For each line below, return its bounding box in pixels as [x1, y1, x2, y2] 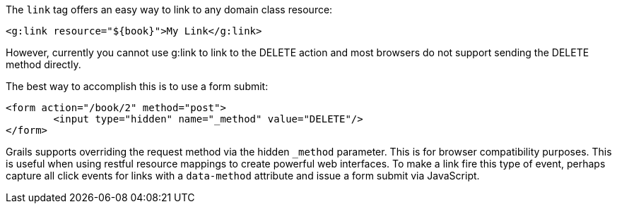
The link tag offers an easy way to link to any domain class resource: [6, 4, 333, 15]
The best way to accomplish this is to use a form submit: [6, 80, 269, 92]
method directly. [6, 58, 81, 70]
